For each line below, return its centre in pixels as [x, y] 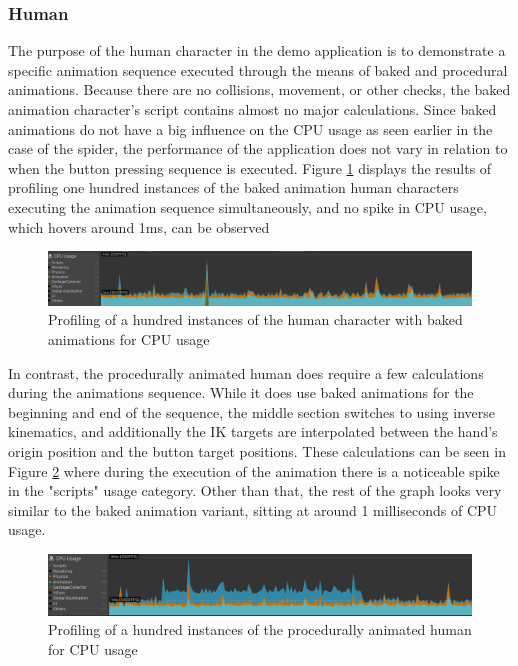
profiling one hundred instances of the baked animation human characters [233, 187]
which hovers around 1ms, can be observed [139, 226]
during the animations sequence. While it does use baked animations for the [241, 392]
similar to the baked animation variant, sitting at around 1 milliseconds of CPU [253, 509]
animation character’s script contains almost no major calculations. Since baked [252, 109]
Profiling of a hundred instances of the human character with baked [255, 319]
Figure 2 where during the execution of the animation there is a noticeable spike [254, 470]
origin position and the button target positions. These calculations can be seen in [257, 450]
